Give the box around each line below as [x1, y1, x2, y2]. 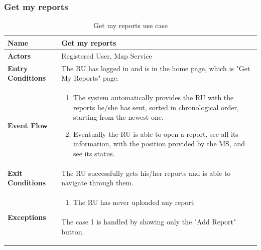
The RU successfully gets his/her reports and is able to [61, 167, 231, 178]
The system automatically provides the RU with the [73, 92, 234, 102]
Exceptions [8, 211, 46, 222]
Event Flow [8, 120, 48, 130]
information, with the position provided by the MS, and [73, 138, 245, 149]
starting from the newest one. [73, 112, 164, 122]
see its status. [73, 148, 115, 158]
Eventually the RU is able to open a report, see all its [73, 128, 238, 139]
